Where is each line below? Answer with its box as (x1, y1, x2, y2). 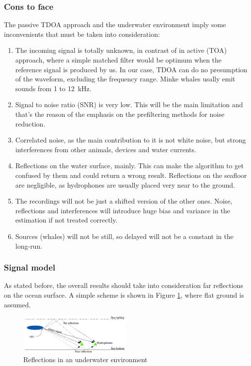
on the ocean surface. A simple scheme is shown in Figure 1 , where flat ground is (4, 289, 244, 300)
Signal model (4, 261, 56, 273)
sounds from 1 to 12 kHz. (15, 83, 92, 93)
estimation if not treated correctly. (15, 215, 118, 225)
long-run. (15, 240, 43, 251)
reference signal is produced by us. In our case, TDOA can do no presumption (15, 64, 248, 74)
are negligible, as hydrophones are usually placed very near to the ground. (15, 179, 235, 190)
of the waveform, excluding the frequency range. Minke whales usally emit (15, 74, 235, 84)
